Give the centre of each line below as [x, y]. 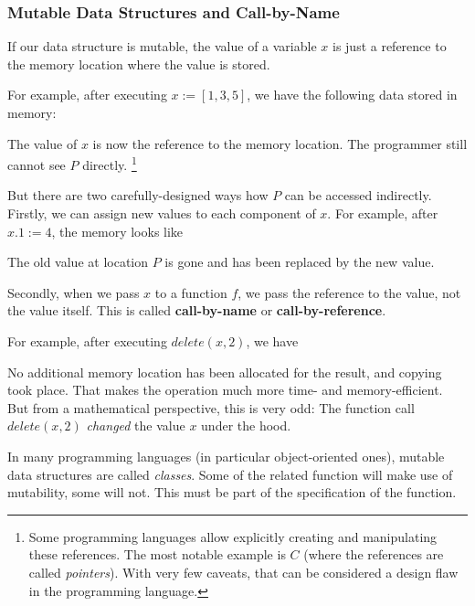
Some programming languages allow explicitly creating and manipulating [233, 536]
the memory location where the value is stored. [139, 64]
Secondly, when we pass [74, 292]
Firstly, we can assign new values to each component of [162, 213]
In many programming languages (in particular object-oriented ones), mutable [226, 456]
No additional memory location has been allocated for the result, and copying [225, 372]
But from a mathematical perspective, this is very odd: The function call [211, 407]
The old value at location [78, 262]
